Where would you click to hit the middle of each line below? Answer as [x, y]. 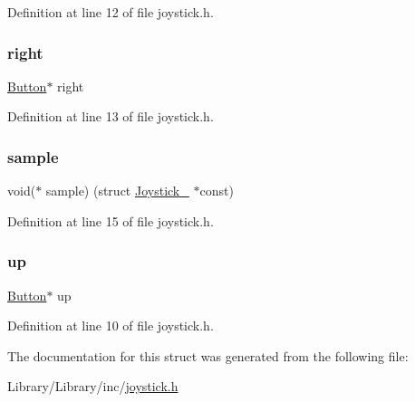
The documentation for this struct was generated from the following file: [208, 355]
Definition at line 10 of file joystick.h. [111, 325]
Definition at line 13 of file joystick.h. [111, 116]
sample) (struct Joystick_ [117, 191]
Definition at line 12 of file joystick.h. [111, 12]
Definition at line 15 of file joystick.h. [111, 220]
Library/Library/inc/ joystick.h [93, 386]
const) [217, 191]
